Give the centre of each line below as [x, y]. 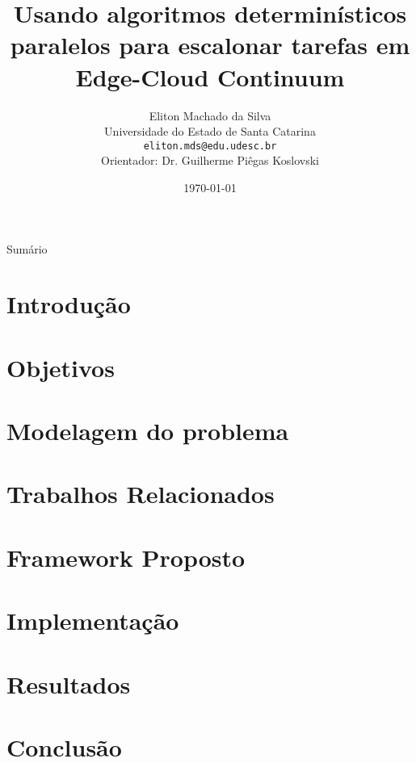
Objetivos [61, 367]
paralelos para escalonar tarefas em [210, 45]
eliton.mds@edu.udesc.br [210, 146]
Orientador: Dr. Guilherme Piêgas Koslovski [210, 160]
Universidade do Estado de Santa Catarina [210, 131]
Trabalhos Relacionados [141, 494]
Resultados [69, 683]
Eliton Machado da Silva [210, 115]
